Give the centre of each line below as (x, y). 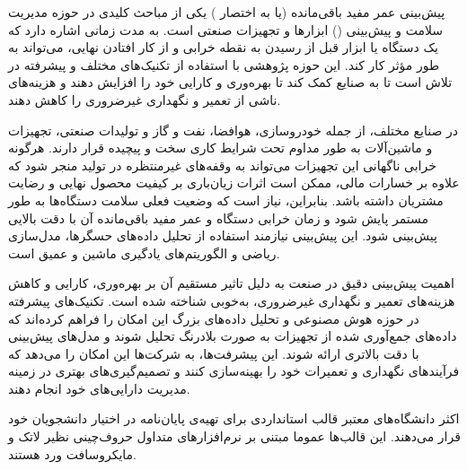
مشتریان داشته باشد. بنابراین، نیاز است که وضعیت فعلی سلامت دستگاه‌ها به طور (226, 200)
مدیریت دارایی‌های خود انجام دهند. (99, 388)
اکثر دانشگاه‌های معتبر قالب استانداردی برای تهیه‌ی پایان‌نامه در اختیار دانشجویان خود (234, 418)
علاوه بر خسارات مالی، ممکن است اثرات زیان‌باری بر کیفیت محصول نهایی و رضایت (234, 183)
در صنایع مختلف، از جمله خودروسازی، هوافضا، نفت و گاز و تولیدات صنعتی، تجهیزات (233, 130)
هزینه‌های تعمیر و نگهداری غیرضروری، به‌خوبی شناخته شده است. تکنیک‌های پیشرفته (232, 300)
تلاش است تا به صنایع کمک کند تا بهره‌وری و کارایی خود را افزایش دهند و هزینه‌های (230, 82)
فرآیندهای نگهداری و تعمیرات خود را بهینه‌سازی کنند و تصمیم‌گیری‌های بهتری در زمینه (234, 371)
